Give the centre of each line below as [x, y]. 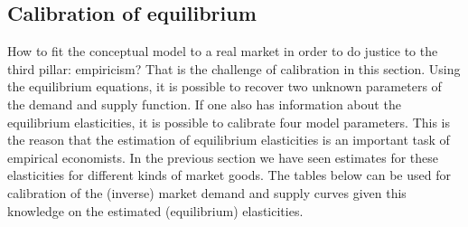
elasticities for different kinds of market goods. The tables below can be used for [229, 175]
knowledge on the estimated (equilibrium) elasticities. [155, 210]
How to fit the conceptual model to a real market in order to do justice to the [223, 51]
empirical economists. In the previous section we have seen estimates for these [223, 157]
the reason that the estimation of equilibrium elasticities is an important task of [229, 140]
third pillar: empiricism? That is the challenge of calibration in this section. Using [234, 68]
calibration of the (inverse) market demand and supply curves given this [207, 192]
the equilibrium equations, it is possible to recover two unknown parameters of [225, 86]
